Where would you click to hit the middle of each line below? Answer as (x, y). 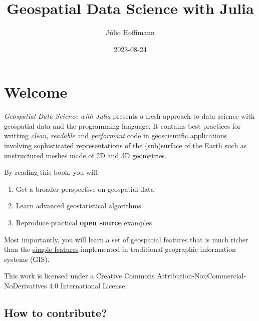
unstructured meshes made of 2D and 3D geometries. (85, 155)
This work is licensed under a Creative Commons (79, 276)
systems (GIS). (27, 259)
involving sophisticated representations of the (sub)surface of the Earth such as (125, 145)
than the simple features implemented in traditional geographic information (120, 249)
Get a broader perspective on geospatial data (85, 189)
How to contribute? (56, 312)
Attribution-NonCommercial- (202, 276)
